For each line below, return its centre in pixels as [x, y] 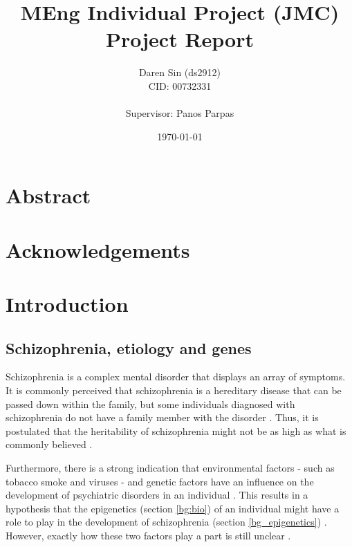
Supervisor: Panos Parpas [180, 113]
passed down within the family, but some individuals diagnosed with [150, 404]
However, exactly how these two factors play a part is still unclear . [148, 535]
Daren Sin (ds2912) [180, 72]
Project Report [179, 39]
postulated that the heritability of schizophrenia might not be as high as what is [176, 430]
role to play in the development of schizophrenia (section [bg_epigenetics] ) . [166, 522]
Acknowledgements [98, 249]
